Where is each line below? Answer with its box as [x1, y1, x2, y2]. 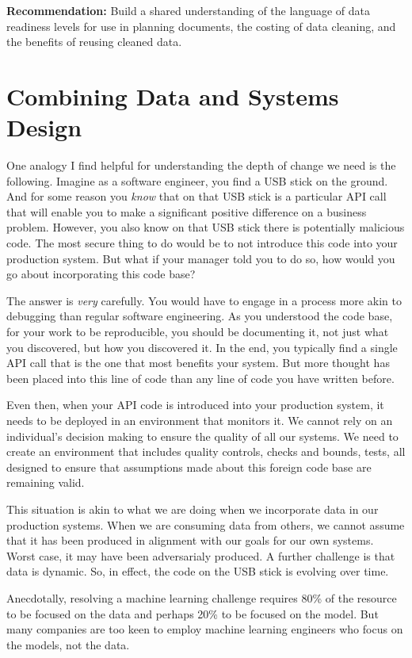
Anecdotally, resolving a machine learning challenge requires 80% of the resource [6, 589, 397, 606]
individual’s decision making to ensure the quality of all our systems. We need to [6, 427, 399, 444]
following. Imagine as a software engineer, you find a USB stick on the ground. [6, 172, 388, 189]
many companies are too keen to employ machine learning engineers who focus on [6, 621, 403, 637]
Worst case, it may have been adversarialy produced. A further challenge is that [6, 547, 395, 564]
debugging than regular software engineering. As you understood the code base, [6, 308, 393, 324]
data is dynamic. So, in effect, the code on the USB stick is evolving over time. [6, 563, 389, 580]
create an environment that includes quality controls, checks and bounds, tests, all [6, 443, 406, 460]
